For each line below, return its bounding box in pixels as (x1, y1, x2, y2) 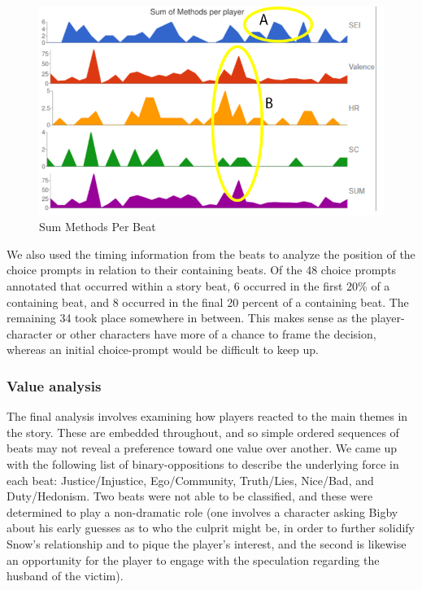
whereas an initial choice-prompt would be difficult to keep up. (7, 341, 319, 358)
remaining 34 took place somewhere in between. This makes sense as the (7, 309, 368, 326)
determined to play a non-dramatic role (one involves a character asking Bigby (7, 503, 398, 520)
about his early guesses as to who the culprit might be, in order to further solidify (7, 519, 415, 536)
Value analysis (7, 375, 102, 396)
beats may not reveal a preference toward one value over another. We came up (7, 439, 398, 457)
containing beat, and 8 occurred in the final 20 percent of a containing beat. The (7, 293, 409, 310)
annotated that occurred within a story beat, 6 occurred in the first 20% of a (7, 278, 390, 295)
